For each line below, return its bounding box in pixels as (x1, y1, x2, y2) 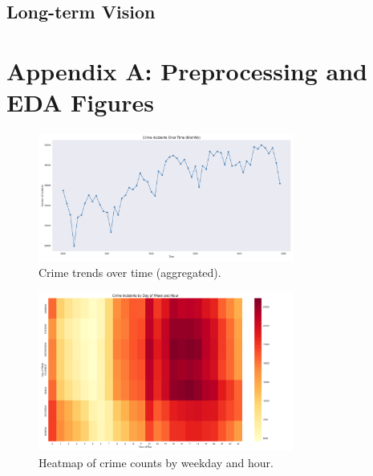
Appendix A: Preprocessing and (6, 54, 367, 87)
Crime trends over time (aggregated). (39, 263, 221, 280)
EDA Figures (6, 86, 154, 119)
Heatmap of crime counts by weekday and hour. (39, 454, 274, 470)
